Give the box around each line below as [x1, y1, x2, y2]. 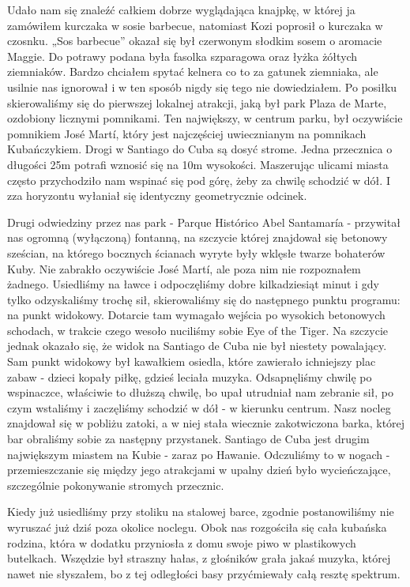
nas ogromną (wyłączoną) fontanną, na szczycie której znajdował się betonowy [7, 229, 388, 246]
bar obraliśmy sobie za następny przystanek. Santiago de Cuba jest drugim [7, 431, 370, 447]
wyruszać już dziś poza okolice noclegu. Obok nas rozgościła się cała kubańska [7, 519, 387, 535]
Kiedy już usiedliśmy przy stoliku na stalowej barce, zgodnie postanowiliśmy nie [7, 503, 394, 520]
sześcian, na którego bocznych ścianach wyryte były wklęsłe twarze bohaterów [7, 244, 386, 261]
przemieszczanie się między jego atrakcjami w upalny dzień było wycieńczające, [7, 461, 391, 478]
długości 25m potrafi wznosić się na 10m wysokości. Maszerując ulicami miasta [7, 156, 389, 172]
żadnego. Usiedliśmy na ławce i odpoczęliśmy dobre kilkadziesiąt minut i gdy [7, 276, 379, 292]
